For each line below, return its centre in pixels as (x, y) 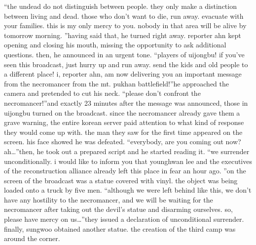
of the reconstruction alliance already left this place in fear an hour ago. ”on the (125, 171)
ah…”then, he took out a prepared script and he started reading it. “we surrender (127, 151)
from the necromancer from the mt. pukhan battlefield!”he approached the (116, 83)
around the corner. (32, 238)
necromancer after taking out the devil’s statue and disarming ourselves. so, (118, 209)
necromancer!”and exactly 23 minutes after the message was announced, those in (126, 102)
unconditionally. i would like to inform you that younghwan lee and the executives (128, 161)
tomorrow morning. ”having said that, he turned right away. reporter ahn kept (123, 35)
